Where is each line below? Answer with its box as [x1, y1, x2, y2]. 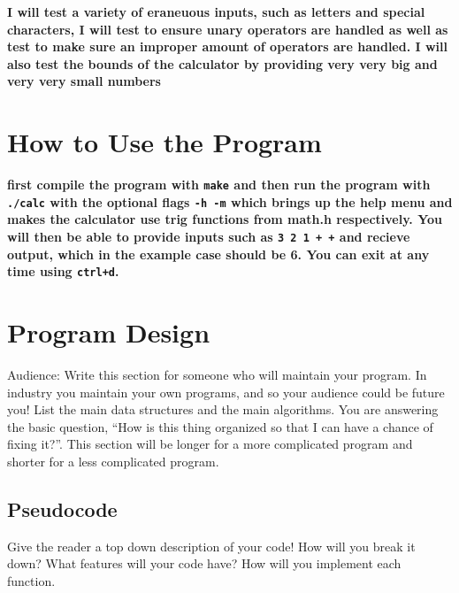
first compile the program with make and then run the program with [7, 175, 431, 194]
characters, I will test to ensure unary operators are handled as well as [7, 19, 448, 38]
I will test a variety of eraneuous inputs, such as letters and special [7, 3, 425, 20]
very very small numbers [7, 72, 161, 90]
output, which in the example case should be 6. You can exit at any [7, 244, 430, 263]
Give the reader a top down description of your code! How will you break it [7, 536, 416, 555]
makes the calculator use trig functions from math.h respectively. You [7, 210, 442, 228]
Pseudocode [7, 495, 118, 522]
